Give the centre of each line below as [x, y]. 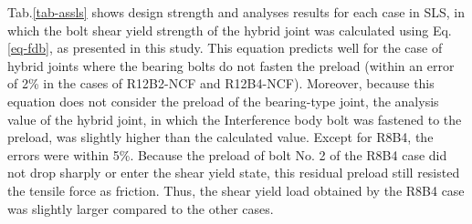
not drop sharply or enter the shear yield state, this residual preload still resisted [234, 173]
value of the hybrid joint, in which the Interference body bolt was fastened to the [235, 119]
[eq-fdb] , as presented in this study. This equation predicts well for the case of [225, 48]
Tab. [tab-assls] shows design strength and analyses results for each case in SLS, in [236, 12]
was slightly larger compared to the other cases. [141, 208]
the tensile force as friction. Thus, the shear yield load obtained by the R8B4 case [236, 190]
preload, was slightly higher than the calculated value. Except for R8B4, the [220, 137]
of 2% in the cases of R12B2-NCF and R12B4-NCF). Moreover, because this [221, 83]
